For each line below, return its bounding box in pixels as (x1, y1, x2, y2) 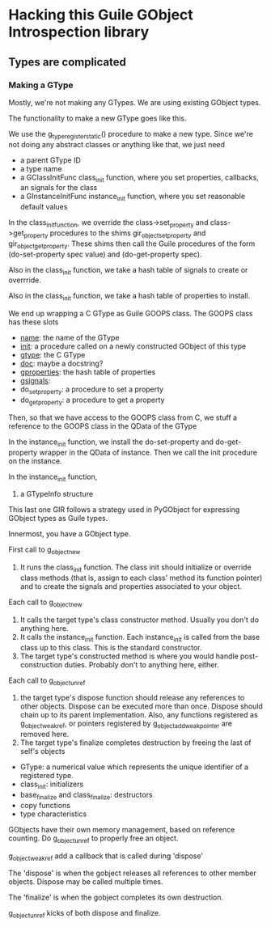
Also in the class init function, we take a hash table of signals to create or (8, 265, 248, 277)
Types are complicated (8, 55, 127, 69)
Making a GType (8, 79, 74, 91)
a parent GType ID (19, 155, 81, 165)
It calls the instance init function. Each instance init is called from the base (19, 632, 260, 644)
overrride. (8, 275, 42, 285)
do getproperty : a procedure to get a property (19, 395, 165, 406)
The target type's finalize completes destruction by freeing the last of (19, 738, 252, 747)
